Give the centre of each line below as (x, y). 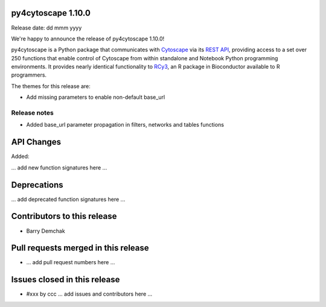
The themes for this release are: (51, 86)
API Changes (36, 142)
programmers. (29, 75)
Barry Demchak (46, 231)
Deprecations (37, 185)
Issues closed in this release (66, 280)
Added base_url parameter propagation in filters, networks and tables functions (125, 125)
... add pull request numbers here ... (71, 262)
